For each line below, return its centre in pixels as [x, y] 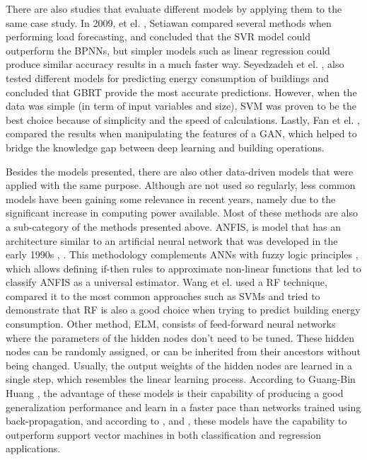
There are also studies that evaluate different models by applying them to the [174, 8]
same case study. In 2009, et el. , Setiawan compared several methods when [169, 22]
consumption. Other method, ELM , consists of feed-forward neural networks [171, 324]
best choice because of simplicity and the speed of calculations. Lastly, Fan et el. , [183, 119]
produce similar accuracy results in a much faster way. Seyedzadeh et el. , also [175, 64]
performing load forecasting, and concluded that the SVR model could [158, 36]
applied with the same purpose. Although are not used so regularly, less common [181, 185]
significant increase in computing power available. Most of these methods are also [182, 213]
